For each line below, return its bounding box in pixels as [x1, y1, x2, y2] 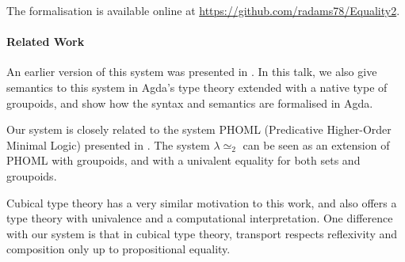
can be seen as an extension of [243, 136, 390, 153]
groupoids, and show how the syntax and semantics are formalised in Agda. [6, 94, 373, 111]
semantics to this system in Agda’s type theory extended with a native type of [6, 78, 388, 95]
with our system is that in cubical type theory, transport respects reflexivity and [6, 225, 398, 241]
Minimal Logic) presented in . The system [6, 136, 210, 153]
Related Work [6, 33, 85, 50]
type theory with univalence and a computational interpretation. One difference [6, 210, 393, 226]
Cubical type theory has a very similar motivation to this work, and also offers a [6, 194, 397, 211]
